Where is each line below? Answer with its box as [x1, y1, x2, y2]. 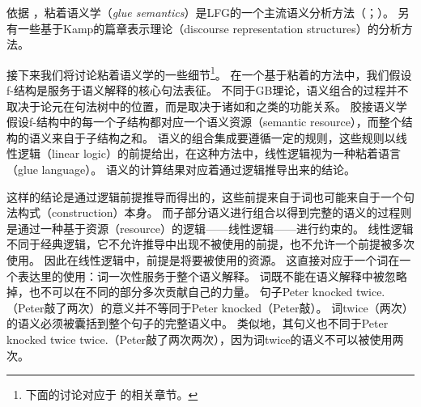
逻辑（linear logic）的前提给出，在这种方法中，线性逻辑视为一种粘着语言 [17, 145, 401, 162]
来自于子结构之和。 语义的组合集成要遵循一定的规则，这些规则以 [51, 129, 396, 146]
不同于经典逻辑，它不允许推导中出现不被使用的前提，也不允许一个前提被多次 [6, 235, 415, 252]
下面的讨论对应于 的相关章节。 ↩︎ [25, 386, 198, 403]
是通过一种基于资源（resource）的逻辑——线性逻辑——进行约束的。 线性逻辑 [6, 219, 414, 236]
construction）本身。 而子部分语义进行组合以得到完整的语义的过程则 [51, 204, 412, 221]
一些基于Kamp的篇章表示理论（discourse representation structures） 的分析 [17, 19, 402, 36]
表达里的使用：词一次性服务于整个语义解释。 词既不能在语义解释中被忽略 [17, 267, 407, 284]
